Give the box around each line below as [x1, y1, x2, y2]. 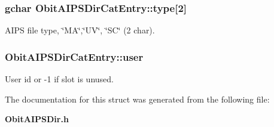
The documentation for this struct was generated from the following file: [5, 92, 270, 105]
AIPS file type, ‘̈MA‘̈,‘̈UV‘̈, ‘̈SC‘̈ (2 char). [5, 24, 155, 36]
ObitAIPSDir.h [5, 113, 69, 125]
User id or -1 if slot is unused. [5, 73, 114, 85]
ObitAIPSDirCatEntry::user [5, 49, 144, 64]
